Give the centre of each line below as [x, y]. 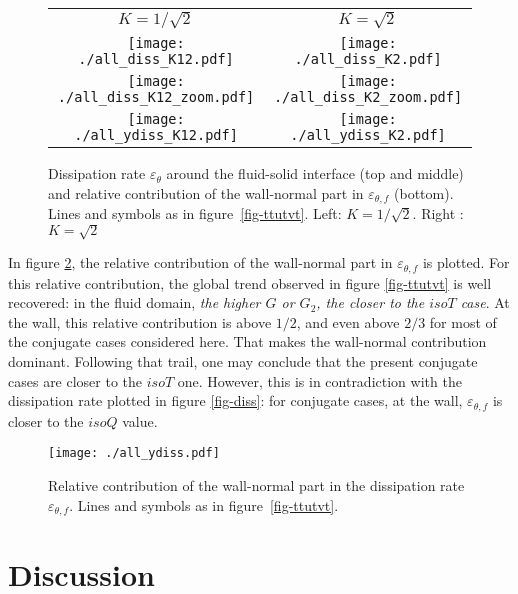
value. [140, 420]
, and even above [348, 321]
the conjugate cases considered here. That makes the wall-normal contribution [247, 341]
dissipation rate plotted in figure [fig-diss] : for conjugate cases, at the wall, [235, 400]
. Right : [438, 213]
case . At [485, 302]
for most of [463, 321]
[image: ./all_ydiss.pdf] [134, 453]
